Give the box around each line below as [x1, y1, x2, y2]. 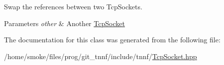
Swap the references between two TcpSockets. [4, 1, 142, 11]
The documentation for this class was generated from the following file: [4, 34, 221, 45]
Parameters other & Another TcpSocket [4, 18, 125, 28]
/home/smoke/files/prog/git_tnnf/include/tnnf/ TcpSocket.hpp [4, 51, 197, 61]
